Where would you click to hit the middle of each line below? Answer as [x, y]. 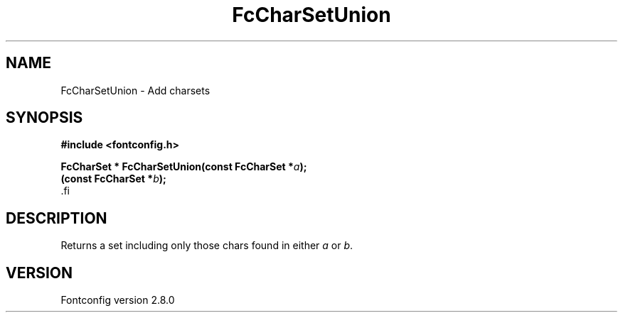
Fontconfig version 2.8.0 [118, 300]
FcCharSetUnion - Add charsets [135, 90]
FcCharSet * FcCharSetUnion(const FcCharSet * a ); [184, 167]
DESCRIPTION [57, 218]
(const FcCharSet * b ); [113, 179]
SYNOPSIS [44, 118]
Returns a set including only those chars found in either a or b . [207, 246]
